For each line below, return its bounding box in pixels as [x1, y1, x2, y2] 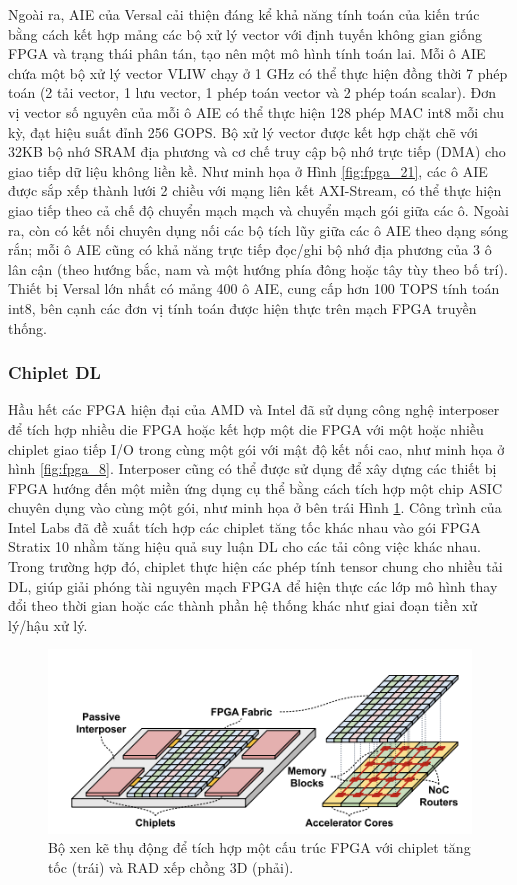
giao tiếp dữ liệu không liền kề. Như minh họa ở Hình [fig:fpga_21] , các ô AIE [8, 160, 488, 181]
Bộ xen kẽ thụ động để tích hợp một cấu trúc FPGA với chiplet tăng [48, 837, 471, 858]
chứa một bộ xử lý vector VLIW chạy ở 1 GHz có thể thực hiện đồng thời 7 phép [8, 62, 508, 83]
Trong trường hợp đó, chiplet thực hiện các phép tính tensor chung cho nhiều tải [8, 556, 503, 577]
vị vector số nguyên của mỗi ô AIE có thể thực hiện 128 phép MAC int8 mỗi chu [8, 101, 505, 122]
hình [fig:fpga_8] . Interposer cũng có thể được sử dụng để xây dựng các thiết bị [8, 458, 497, 479]
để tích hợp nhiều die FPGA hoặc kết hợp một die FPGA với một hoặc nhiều [8, 418, 484, 439]
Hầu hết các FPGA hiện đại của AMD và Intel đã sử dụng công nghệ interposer [8, 399, 500, 420]
